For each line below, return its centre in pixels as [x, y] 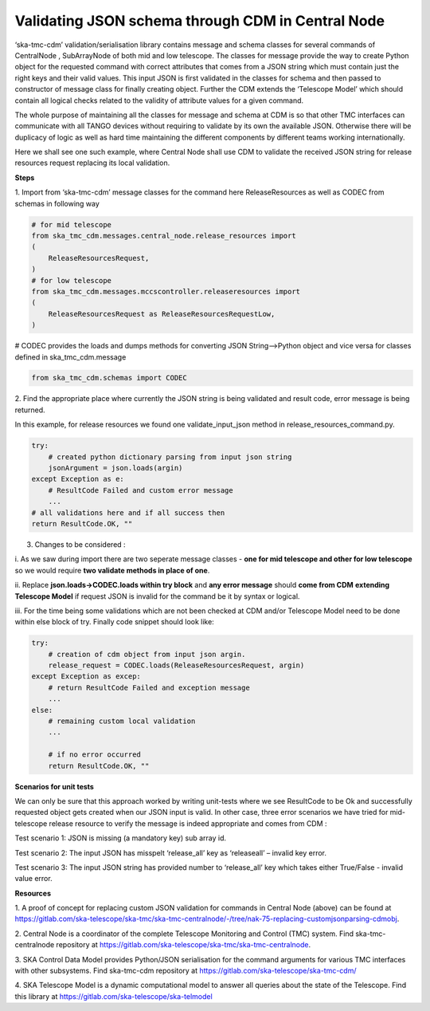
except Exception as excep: [86, 677]
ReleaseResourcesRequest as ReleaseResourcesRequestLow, [162, 314]
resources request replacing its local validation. [92, 163]
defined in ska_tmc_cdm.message [70, 357]
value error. [33, 879]
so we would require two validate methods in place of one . [112, 570]
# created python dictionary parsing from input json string [170, 457]
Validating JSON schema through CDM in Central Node [200, 21]
